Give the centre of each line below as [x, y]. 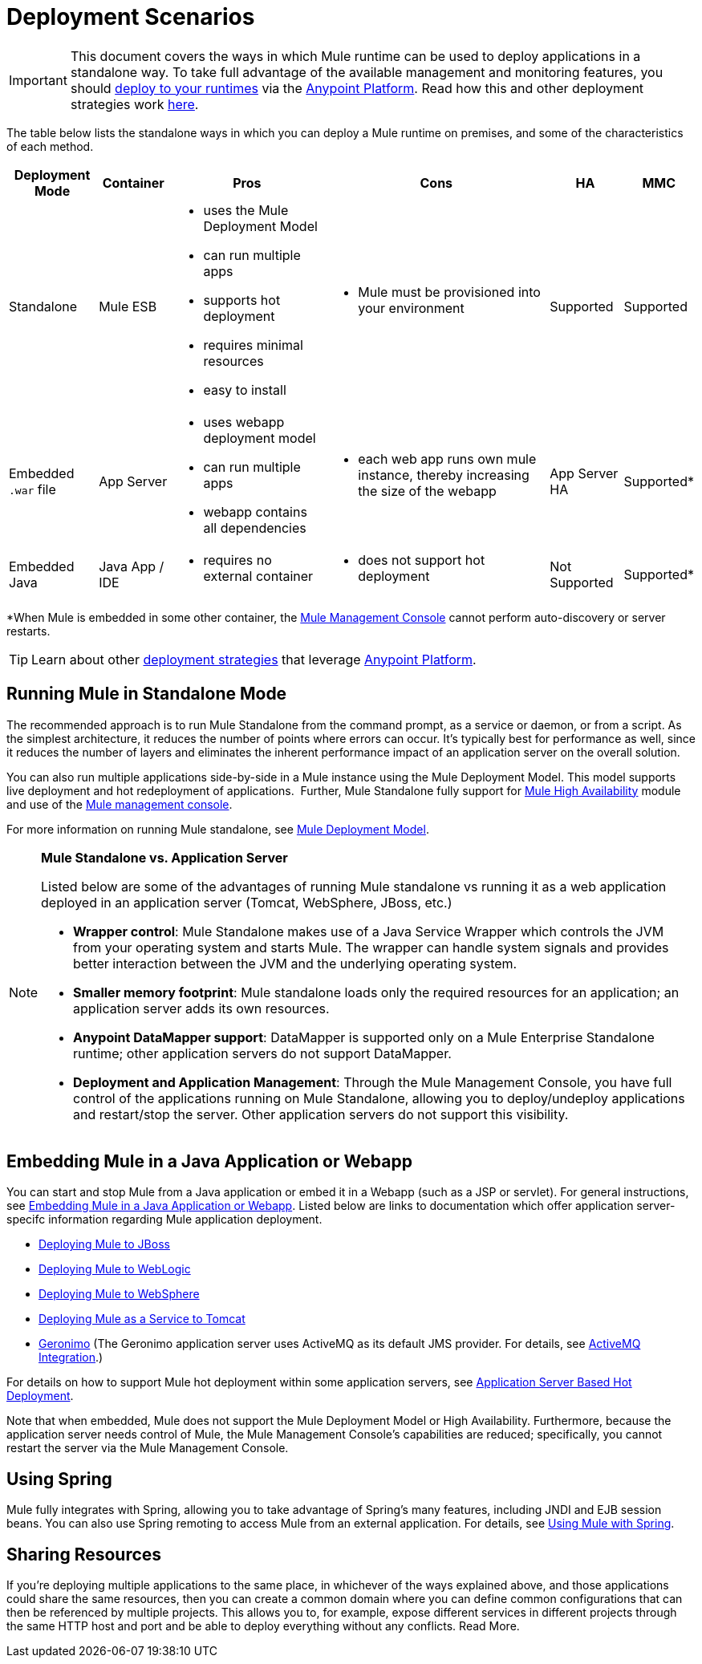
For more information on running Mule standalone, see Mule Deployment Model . [218, 829]
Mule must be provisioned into [449, 292]
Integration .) [71, 1358]
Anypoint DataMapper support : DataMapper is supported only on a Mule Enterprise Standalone [364, 1037]
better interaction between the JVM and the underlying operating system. [295, 963]
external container [258, 576]
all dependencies [255, 528]
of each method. [50, 146]
